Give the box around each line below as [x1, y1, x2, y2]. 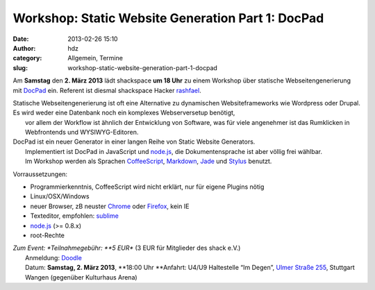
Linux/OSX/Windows [30, 192, 90, 201]
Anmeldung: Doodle [25, 253, 83, 262]
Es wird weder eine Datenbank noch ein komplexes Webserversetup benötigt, [12, 108, 235, 117]
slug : [12, 63, 28, 72]
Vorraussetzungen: [12, 170, 68, 178]
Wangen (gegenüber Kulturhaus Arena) [25, 273, 138, 281]
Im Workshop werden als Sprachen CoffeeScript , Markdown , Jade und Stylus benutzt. [25, 157, 272, 166]
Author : [12, 44, 36, 52]
